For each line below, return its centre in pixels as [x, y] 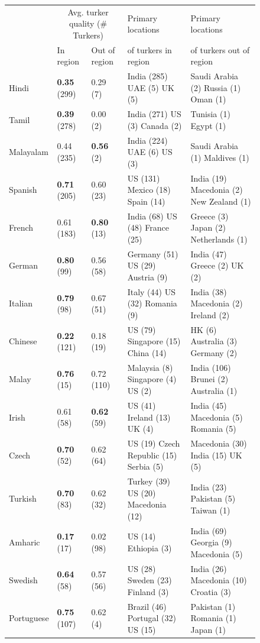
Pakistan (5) [213, 498]
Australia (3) [214, 341]
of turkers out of [220, 49]
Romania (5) [213, 429]
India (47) [209, 253]
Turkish [23, 498]
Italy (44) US [151, 291]
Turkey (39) [149, 481]
